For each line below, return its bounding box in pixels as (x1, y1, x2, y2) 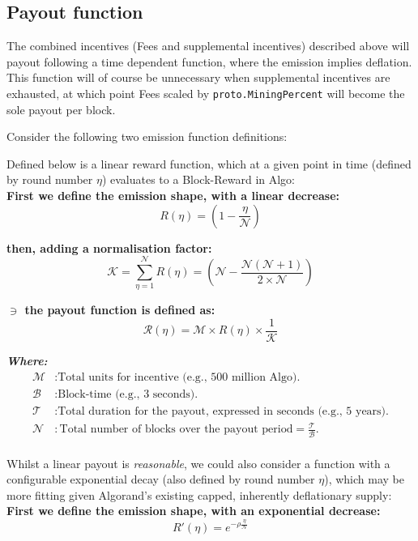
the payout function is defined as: (24, 301, 215, 318)
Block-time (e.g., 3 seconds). (58, 388, 198, 400)
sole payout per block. (6, 100, 116, 117)
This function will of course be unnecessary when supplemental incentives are (6, 69, 390, 86)
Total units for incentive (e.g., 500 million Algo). (58, 371, 301, 383)
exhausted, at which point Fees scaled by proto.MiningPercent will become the (6, 84, 405, 101)
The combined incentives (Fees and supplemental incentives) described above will (6, 37, 410, 54)
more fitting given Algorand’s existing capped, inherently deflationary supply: (6, 486, 392, 503)
